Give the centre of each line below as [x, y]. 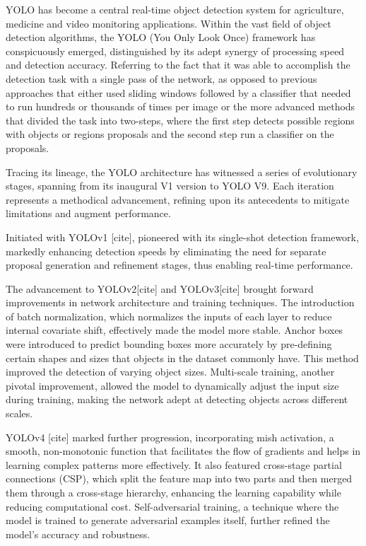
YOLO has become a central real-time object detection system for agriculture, [175, 9]
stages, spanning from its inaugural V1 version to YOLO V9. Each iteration [170, 186]
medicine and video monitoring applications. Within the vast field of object [169, 23]
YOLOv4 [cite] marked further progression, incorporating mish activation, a [170, 437]
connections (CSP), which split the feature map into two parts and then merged [179, 478]
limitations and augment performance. [88, 213]
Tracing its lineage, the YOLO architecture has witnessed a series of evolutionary [182, 172]
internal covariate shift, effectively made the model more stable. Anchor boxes [175, 330]
